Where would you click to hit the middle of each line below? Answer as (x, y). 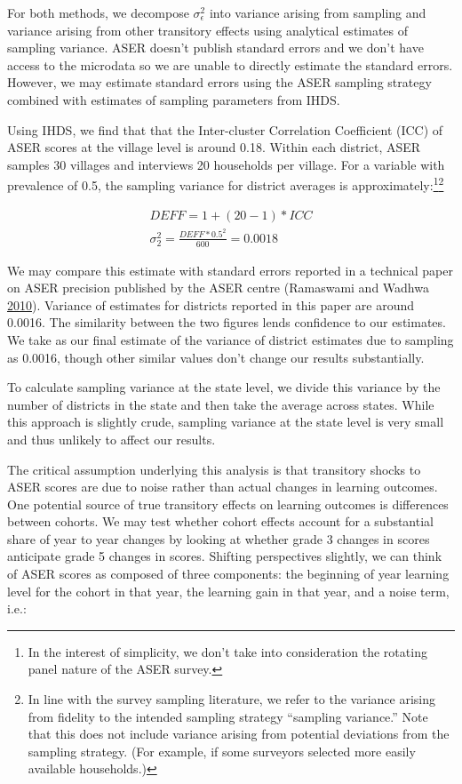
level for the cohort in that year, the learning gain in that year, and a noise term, (228, 591)
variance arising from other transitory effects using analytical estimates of (208, 30)
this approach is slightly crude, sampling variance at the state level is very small (226, 422)
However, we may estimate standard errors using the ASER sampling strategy (219, 82)
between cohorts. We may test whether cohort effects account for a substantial (220, 521)
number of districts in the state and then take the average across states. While (221, 404)
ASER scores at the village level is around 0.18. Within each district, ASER (214, 147)
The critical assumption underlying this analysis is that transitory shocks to (214, 469)
